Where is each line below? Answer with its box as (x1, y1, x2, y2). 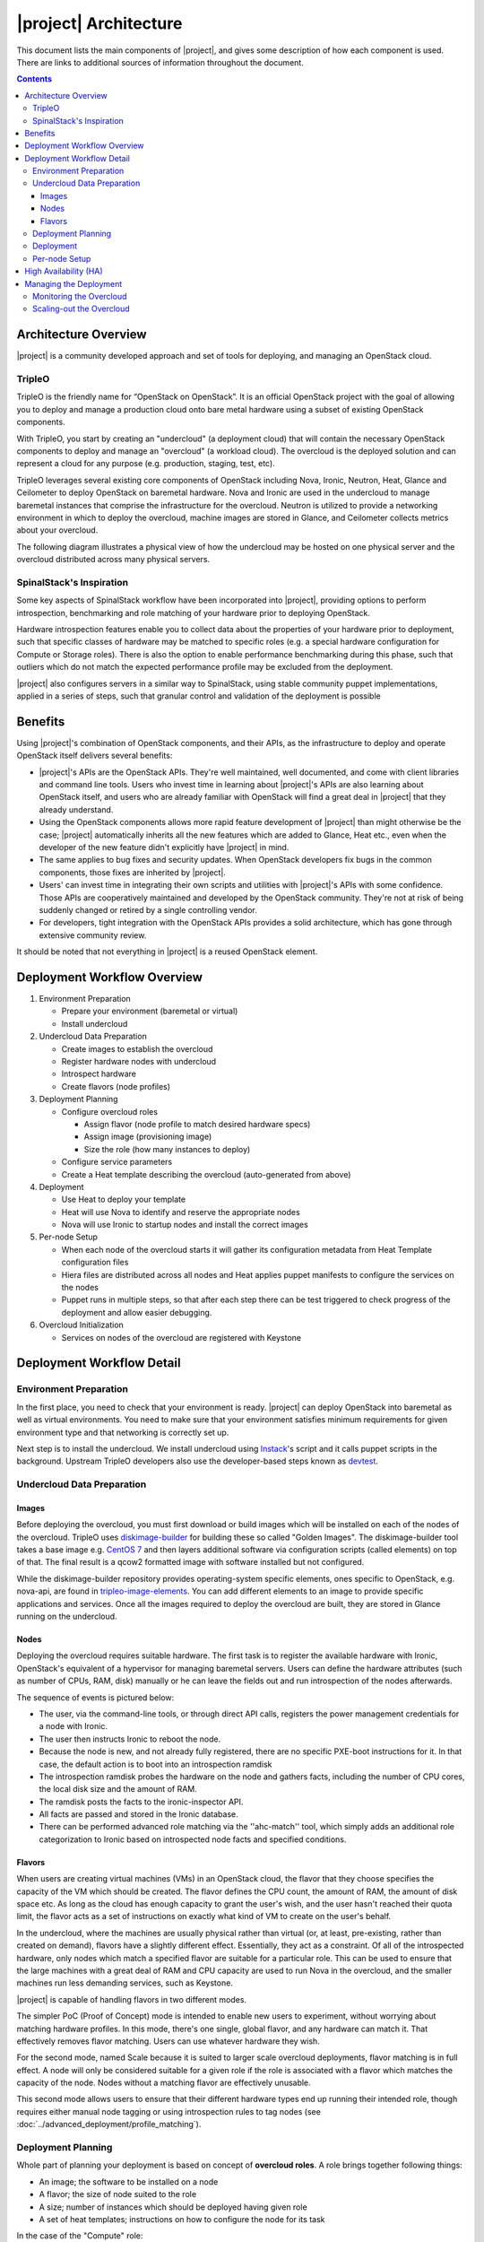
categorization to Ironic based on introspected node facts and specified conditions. (39, 1834, 347, 1845)
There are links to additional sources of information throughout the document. (16, 56, 304, 67)
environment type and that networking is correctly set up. (16, 1427, 229, 1438)
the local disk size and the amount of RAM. (39, 1784, 197, 1794)
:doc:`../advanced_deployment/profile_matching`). (16, 2119, 202, 2130)
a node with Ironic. (39, 1721, 108, 1732)
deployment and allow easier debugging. (61, 1307, 212, 1317)
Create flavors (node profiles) (61, 1081, 170, 1091)
